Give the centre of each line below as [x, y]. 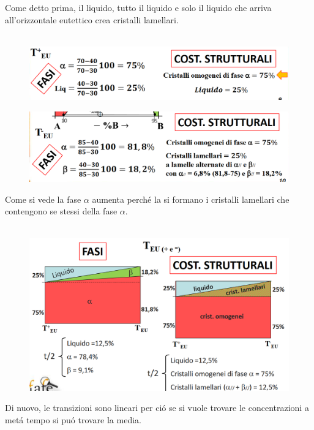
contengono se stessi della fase [61, 211]
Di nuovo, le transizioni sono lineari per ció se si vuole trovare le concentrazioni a [157, 408]
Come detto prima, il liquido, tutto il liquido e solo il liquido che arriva [138, 7]
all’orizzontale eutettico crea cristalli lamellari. [92, 19]
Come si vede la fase [43, 199]
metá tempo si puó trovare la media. [73, 420]
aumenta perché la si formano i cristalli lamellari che [191, 199]
